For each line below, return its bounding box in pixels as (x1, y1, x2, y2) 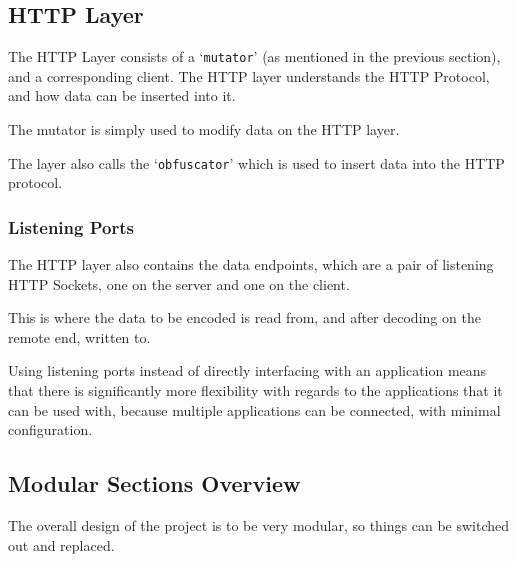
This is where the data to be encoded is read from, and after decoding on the (8, 307, 481, 328)
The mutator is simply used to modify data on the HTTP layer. (8, 119, 400, 140)
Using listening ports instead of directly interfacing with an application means (8, 360, 487, 381)
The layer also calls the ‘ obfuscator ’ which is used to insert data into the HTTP (8, 152, 505, 173)
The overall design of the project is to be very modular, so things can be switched (8, 515, 510, 536)
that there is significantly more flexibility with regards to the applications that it (8, 380, 503, 401)
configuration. (8, 419, 93, 440)
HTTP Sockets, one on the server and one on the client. (8, 273, 350, 294)
